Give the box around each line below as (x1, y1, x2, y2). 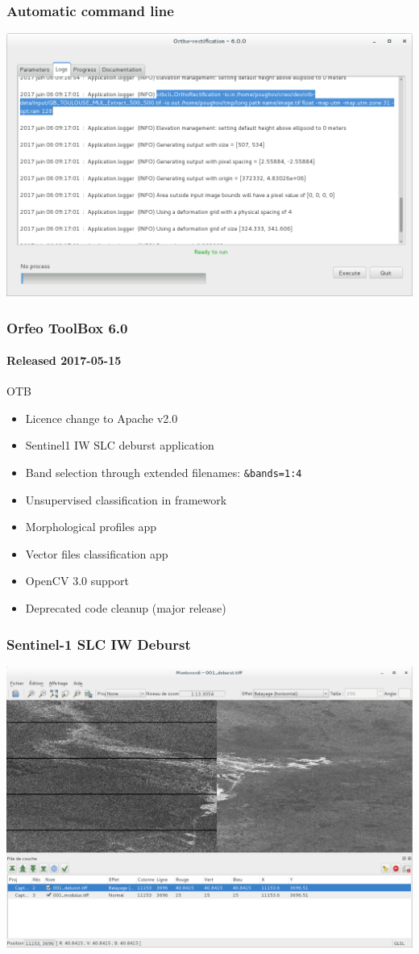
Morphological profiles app (25, 518, 157, 535)
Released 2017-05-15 (6, 352, 122, 369)
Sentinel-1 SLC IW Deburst (6, 634, 191, 654)
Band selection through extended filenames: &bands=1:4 (25, 464, 302, 480)
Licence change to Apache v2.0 (25, 409, 178, 426)
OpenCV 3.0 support (25, 572, 129, 589)
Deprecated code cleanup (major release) (25, 600, 226, 617)
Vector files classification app (25, 545, 168, 562)
